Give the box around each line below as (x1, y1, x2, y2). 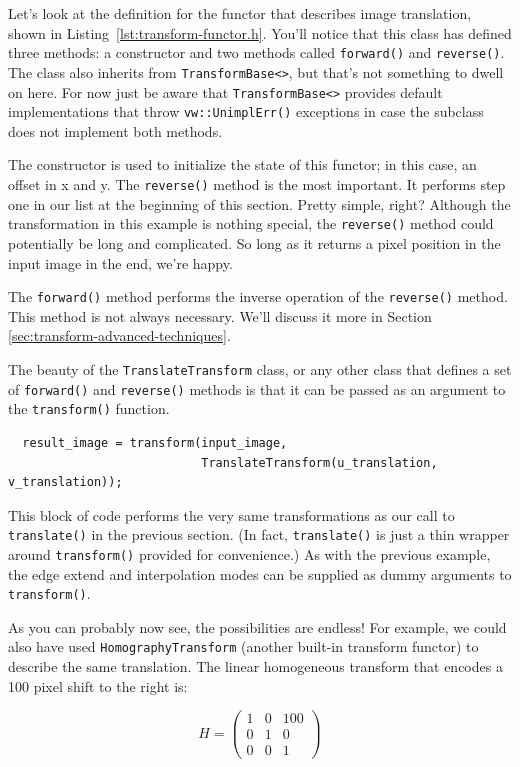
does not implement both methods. (8, 120, 223, 141)
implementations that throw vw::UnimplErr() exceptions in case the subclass (8, 101, 484, 122)
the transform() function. (8, 398, 170, 419)
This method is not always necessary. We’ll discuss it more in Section (8, 305, 432, 326)
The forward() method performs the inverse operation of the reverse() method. (8, 286, 508, 307)
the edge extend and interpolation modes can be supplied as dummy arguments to (8, 563, 512, 584)
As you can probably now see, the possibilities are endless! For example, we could (8, 616, 507, 637)
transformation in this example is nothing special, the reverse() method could (8, 213, 494, 234)
